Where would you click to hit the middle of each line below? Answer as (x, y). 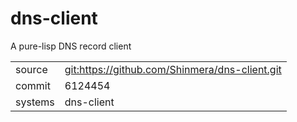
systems (35, 102)
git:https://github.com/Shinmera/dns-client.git (173, 69)
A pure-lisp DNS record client (71, 46)
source (31, 69)
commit (33, 85)
